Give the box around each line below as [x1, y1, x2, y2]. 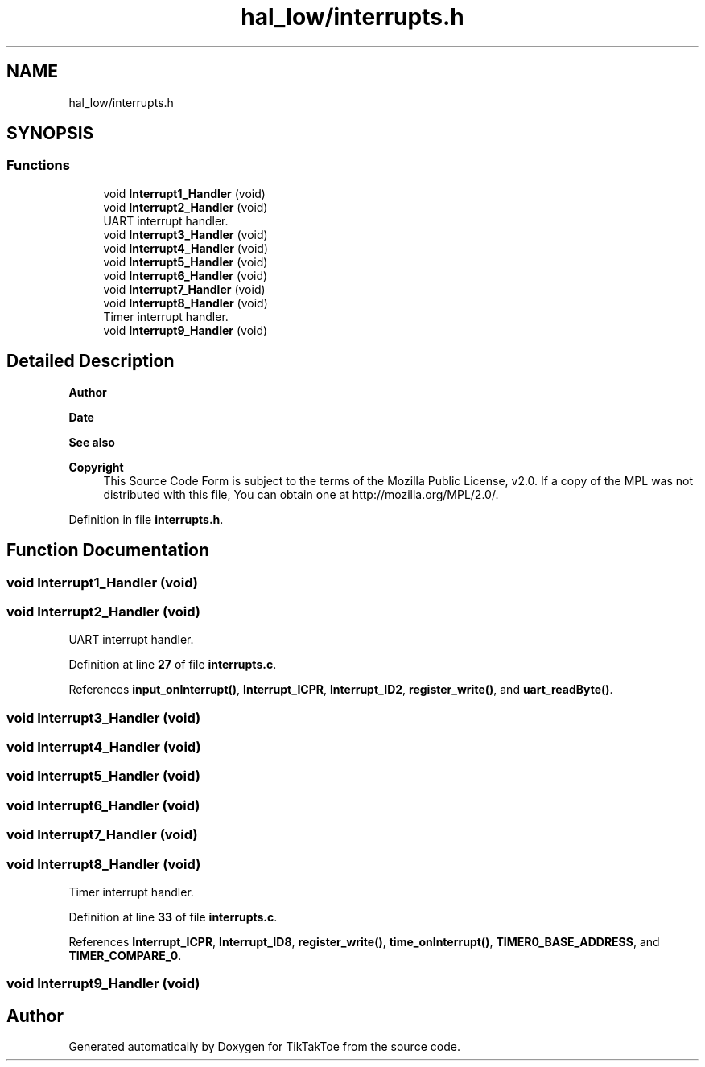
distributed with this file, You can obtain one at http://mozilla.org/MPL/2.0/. [103, 487, 499, 501]
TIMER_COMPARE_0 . [68, 948, 182, 962]
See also [68, 435, 115, 449]
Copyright [68, 459, 124, 474]
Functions [6, 157, 70, 174]
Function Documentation [6, 540, 209, 561]
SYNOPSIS [6, 123, 94, 144]
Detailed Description [6, 351, 175, 372]
